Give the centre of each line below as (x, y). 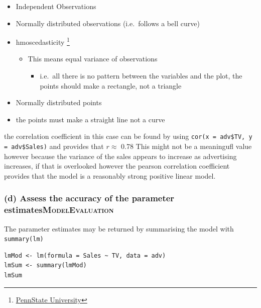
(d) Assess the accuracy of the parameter (89, 198)
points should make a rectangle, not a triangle (111, 85)
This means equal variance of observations (93, 59)
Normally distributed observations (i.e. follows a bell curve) (108, 23)
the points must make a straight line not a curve (90, 119)
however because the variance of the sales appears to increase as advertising (120, 156)
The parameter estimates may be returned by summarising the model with (119, 228)
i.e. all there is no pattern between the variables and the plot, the (141, 76)
